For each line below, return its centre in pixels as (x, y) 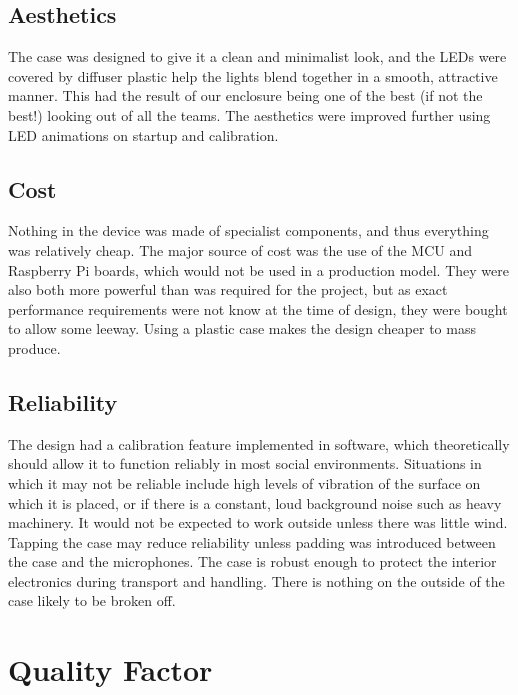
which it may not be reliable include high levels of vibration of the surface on (244, 482)
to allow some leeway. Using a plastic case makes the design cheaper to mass (242, 328)
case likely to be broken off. (92, 600)
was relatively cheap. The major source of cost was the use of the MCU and (240, 249)
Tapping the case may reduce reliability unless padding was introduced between (252, 541)
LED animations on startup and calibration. (143, 134)
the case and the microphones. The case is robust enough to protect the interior (252, 561)
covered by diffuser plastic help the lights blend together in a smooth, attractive (253, 75)
